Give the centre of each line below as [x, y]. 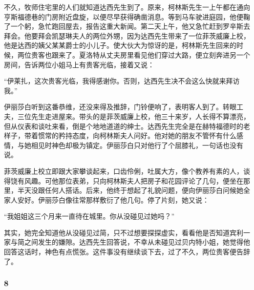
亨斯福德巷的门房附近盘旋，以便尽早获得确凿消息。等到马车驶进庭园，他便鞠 [127, 16]
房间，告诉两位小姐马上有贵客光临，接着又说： [79, 64]
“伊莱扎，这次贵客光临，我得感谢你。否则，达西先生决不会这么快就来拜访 [122, 81]
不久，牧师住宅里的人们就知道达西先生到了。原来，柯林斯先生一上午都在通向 [127, 7]
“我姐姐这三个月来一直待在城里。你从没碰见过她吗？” [89, 216]
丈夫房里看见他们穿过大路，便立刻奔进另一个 [178, 54]
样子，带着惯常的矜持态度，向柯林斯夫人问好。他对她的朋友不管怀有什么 [120, 135]
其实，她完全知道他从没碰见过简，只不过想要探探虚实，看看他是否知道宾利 [124, 232]
